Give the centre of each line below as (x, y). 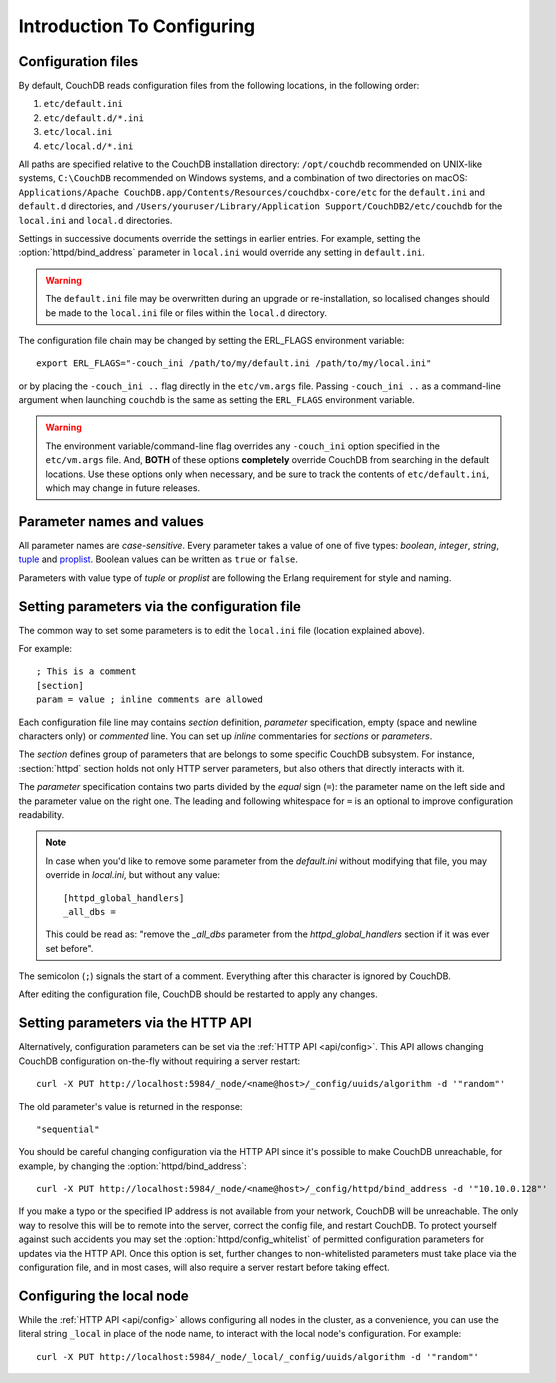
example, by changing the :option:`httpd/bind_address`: (132, 1166)
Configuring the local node (103, 1295)
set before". (69, 948)
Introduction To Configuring (137, 26)
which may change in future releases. (122, 488)
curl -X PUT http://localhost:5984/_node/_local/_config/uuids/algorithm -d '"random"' (258, 1356)
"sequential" (68, 1129)
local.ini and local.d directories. (95, 220)
